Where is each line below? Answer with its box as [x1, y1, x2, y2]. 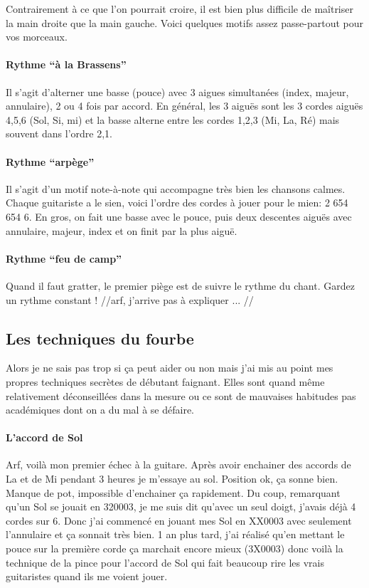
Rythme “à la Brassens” [6, 57, 127, 72]
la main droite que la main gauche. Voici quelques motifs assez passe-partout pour [6, 15, 364, 30]
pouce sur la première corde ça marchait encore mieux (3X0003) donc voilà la [6, 541, 343, 556]
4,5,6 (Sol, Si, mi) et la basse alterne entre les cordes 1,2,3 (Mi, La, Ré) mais [6, 112, 340, 127]
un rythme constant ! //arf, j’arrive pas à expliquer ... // [6, 292, 254, 307]
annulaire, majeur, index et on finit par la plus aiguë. [6, 223, 237, 238]
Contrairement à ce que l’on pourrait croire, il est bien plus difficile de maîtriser [6, 1, 353, 16]
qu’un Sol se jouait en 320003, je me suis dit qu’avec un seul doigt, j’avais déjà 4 [6, 499, 356, 514]
